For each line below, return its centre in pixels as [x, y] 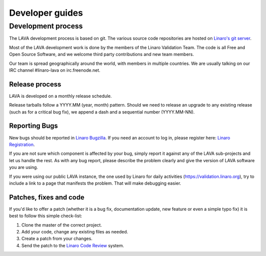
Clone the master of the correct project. [62, 225]
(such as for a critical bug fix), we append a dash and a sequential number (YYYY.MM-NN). [102, 112]
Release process [35, 84]
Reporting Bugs [33, 126]
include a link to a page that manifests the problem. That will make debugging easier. [95, 183]
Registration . [22, 144]
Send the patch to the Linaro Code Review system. [73, 245]
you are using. [24, 168]
